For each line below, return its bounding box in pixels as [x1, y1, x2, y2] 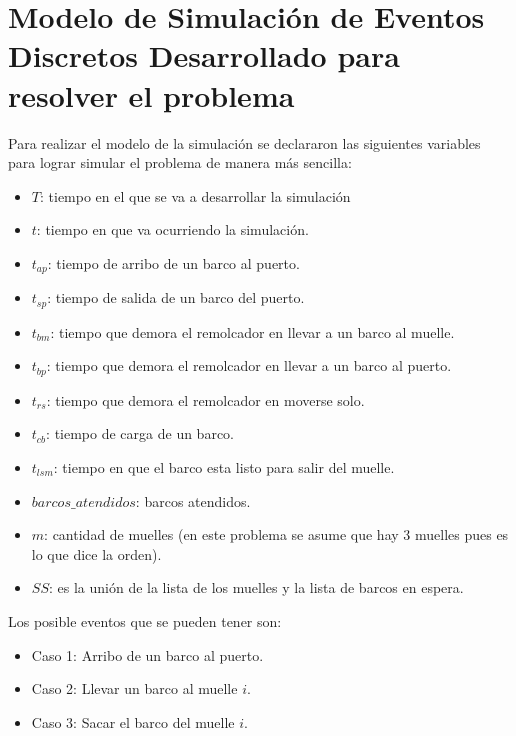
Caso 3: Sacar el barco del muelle [31, 711, 235, 732]
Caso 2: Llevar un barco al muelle [31, 678, 238, 699]
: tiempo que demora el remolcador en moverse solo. [46, 389, 365, 410]
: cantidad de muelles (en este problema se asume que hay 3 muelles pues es [44, 524, 509, 545]
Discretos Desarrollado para [8, 35, 400, 76]
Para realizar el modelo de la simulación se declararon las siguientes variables [8, 132, 481, 153]
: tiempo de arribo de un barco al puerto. [47, 252, 300, 273]
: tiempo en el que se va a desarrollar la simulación [39, 185, 351, 206]
